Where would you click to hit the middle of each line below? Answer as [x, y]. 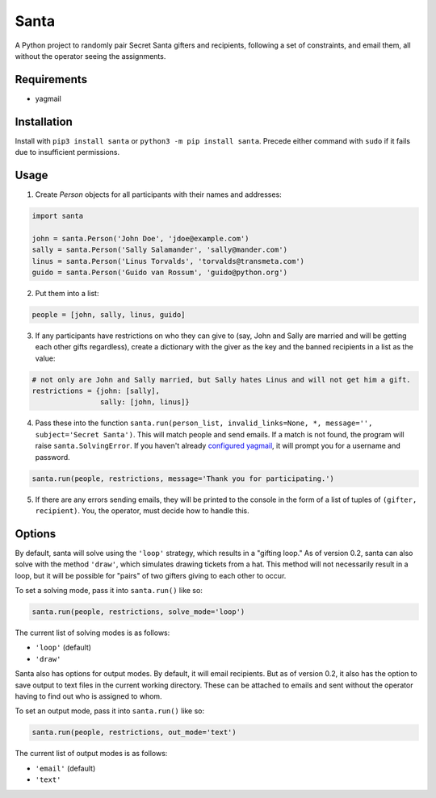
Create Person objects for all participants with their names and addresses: [158, 194]
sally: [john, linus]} [145, 402]
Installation [44, 121]
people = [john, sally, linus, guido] [109, 314]
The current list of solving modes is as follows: [92, 633]
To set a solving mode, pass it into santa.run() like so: [109, 591]
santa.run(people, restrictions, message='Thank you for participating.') [183, 478]
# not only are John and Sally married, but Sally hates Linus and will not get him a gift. [221, 380]
